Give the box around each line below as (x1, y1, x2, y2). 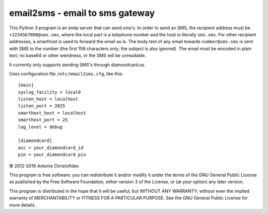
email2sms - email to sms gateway (9, 7, 155, 18)
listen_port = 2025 (18, 103, 66, 109)
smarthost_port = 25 (18, 117, 68, 123)
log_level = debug (18, 124, 63, 130)
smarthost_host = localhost (18, 110, 86, 116)
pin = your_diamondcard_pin (18, 152, 86, 157)
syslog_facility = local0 (18, 89, 81, 95)
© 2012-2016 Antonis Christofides (9, 163, 79, 169)
